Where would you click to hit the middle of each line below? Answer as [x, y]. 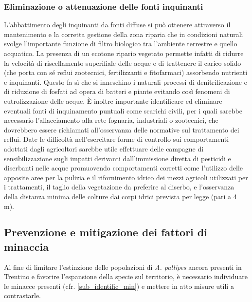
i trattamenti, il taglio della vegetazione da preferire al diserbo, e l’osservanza [119, 187]
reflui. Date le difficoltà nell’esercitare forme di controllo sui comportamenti [117, 139]
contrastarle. [22, 295]
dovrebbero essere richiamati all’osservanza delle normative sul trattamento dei [122, 129]
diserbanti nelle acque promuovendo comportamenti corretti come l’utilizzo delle [124, 168]
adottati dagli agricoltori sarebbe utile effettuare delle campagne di [104, 148]
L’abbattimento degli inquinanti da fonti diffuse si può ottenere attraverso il [117, 25]
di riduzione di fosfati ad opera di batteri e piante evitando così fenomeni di [117, 91]
